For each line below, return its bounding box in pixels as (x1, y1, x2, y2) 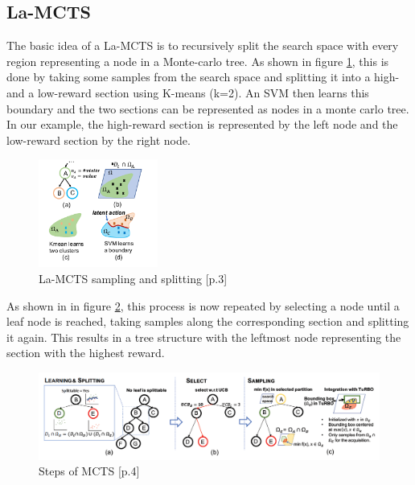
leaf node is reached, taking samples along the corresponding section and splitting (6, 313, 409, 330)
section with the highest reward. (6, 344, 165, 361)
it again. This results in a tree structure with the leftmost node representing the (6, 328, 401, 345)
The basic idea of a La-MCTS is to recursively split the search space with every (6, 37, 399, 54)
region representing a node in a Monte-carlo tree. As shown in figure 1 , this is (6, 52, 389, 69)
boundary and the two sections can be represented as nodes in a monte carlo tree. (6, 100, 409, 117)
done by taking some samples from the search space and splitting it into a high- (6, 68, 400, 85)
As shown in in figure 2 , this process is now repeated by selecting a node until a (6, 297, 400, 314)
